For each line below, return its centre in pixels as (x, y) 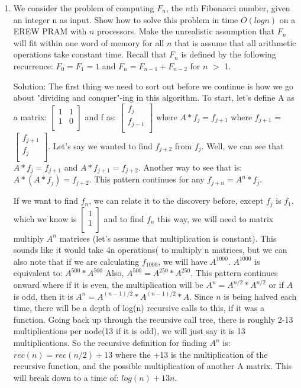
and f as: (101, 116)
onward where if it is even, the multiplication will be (108, 285)
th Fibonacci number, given (240, 8)
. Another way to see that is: (190, 167)
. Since (201, 296)
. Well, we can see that (242, 145)
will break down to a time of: (66, 377)
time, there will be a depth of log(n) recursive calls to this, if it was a (139, 308)
